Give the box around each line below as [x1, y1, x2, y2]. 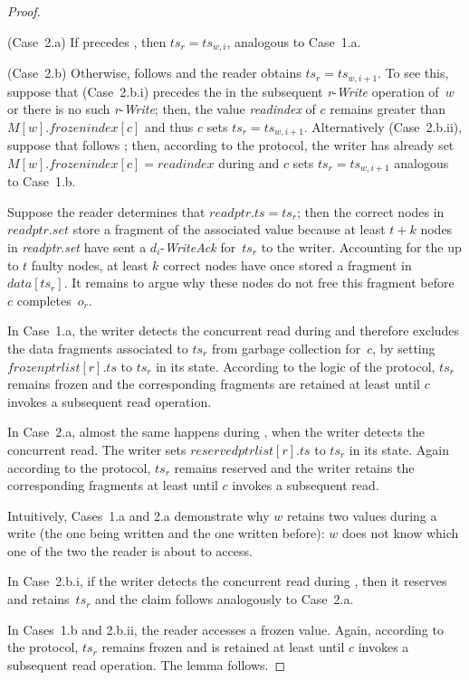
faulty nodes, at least [31, 255, 148, 274]
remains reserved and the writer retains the [174, 458, 415, 477]
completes [16, 290, 72, 309]
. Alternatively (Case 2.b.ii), [303, 117, 463, 136]
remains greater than [330, 99, 446, 118]
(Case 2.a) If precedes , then [7, 32, 167, 51]
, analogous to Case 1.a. [226, 32, 361, 51]
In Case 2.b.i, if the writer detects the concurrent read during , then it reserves [7, 571, 447, 590]
